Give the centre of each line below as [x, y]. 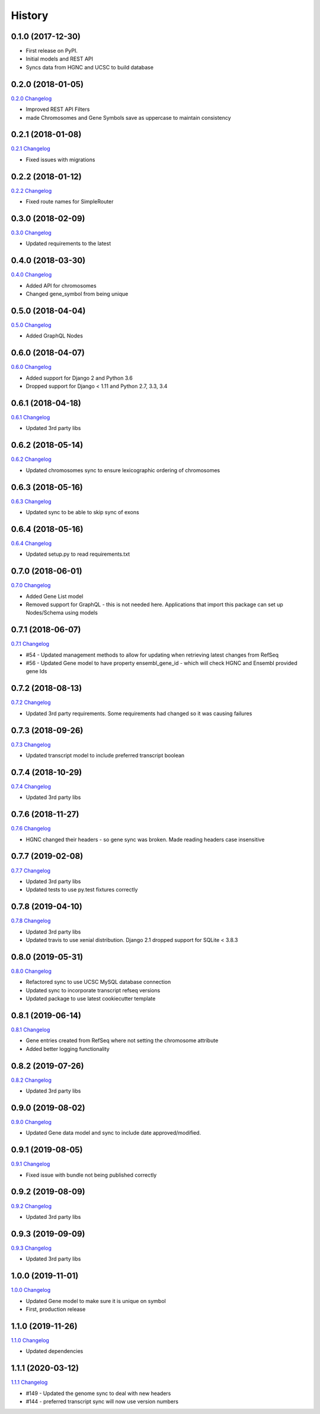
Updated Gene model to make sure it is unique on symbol [96, 1301]
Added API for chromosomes [61, 285]
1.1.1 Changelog [29, 1383]
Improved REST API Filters [58, 109]
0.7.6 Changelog [31, 829]
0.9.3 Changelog [31, 1248]
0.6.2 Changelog [31, 459]
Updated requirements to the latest [68, 244]
